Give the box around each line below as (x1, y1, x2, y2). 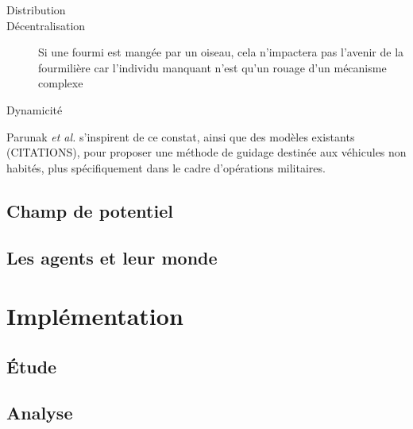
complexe (38, 75, 83, 91)
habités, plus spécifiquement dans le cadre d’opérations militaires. (6, 159, 326, 176)
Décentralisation (6, 17, 86, 33)
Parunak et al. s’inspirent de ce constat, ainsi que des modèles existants (6, 128, 355, 145)
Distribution (6, 2, 66, 17)
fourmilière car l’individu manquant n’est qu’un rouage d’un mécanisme (38, 59, 387, 75)
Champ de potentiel (6, 198, 173, 222)
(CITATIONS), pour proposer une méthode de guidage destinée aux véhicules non (6, 144, 407, 160)
